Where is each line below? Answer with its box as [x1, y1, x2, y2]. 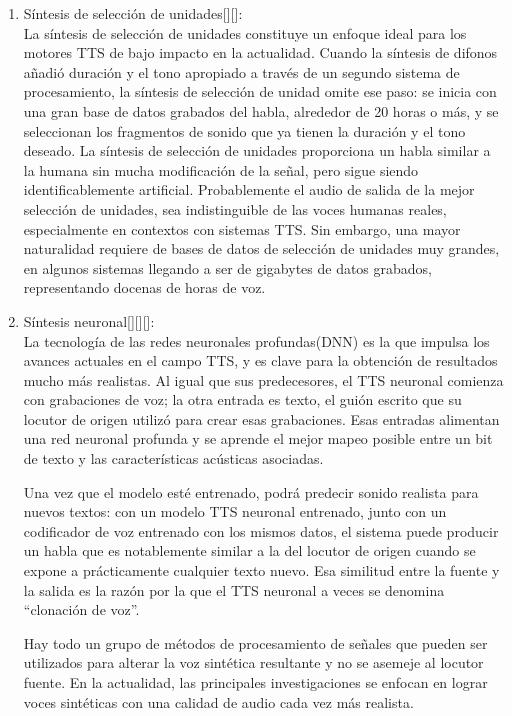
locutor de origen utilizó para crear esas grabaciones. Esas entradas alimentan [23, 408, 500, 429]
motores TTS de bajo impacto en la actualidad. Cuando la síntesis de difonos [23, 42, 498, 63]
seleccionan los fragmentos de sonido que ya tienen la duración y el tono [23, 120, 466, 141]
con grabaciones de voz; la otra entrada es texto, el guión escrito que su [23, 389, 462, 410]
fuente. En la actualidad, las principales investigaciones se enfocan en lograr [23, 672, 488, 692]
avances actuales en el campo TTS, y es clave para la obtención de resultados [23, 350, 498, 371]
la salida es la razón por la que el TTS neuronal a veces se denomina [23, 579, 445, 600]
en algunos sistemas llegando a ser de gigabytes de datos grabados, [23, 257, 433, 278]
